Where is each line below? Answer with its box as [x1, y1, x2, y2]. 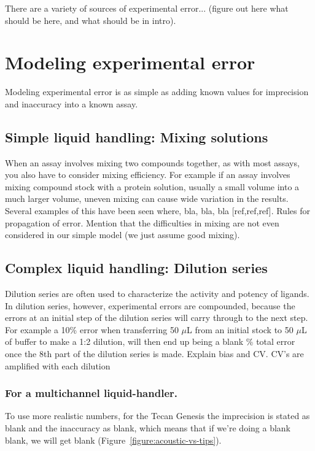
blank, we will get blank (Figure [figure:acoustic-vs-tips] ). [5, 433, 222, 446]
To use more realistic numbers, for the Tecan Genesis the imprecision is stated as [5, 409, 310, 422]
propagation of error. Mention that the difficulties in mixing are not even [5, 216, 279, 229]
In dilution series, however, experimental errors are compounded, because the [5, 299, 295, 312]
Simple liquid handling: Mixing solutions [5, 127, 268, 146]
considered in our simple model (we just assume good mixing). [5, 228, 240, 241]
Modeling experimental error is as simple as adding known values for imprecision [5, 85, 309, 98]
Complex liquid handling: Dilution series [5, 258, 268, 277]
